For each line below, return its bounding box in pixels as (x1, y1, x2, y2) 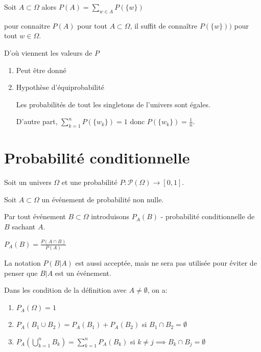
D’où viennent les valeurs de (4, 47, 92, 58)
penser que (4, 267, 38, 278)
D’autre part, (16, 116, 58, 127)
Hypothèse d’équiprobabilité (16, 82, 104, 92)
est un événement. (55, 267, 111, 278)
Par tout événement (4, 211, 66, 222)
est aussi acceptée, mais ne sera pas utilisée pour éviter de (75, 257, 257, 268)
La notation (4, 257, 41, 268)
